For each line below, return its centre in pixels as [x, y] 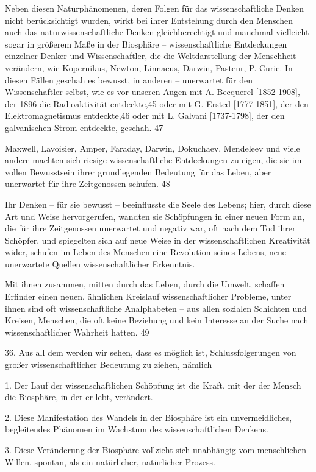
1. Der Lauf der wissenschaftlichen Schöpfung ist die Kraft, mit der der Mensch [153, 385]
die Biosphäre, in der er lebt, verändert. [79, 397]
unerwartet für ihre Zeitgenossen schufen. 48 [88, 184]
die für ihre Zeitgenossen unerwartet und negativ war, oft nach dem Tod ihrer [150, 228]
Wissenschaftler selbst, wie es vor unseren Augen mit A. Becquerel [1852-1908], [153, 92]
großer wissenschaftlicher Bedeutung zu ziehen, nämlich [109, 365]
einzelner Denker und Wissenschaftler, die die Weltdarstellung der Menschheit [151, 56]
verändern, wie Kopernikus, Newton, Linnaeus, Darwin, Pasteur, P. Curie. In [149, 67]
